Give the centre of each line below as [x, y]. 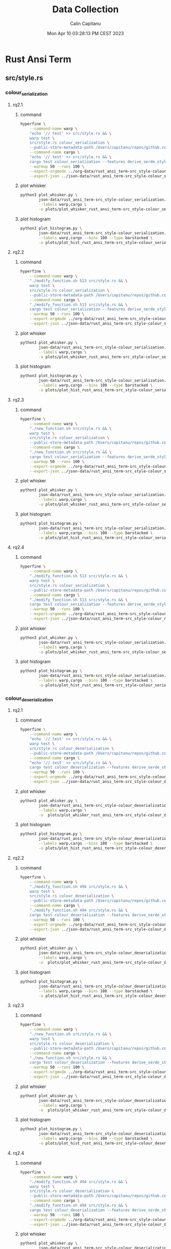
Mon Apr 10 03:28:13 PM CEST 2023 [85, 33]
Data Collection [85, 9]
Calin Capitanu [85, 23]
